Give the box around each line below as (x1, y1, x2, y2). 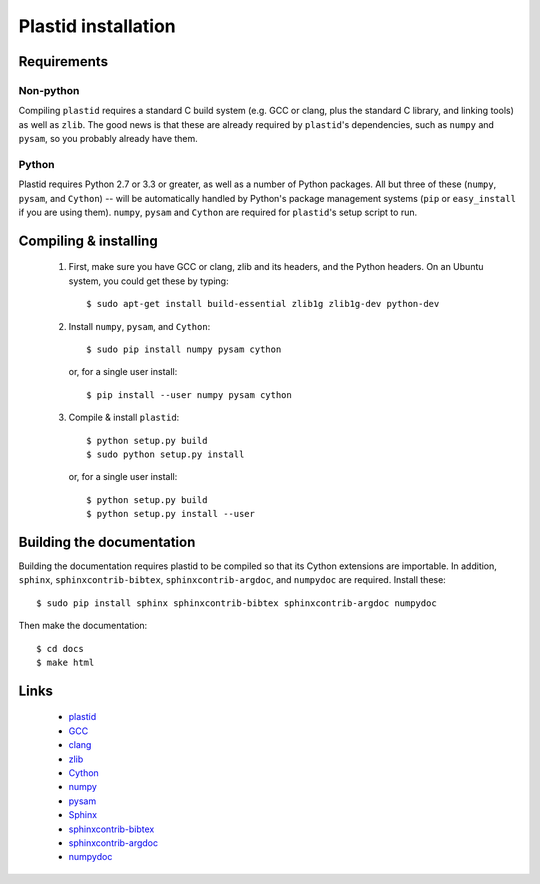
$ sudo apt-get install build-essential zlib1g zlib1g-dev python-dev (86, 298, 440, 310)
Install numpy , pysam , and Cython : (68, 320, 211, 332)
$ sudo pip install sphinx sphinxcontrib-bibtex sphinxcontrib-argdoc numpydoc (36, 597, 437, 609)
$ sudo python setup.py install (86, 448, 245, 460)
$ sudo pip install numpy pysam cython (86, 343, 282, 355)
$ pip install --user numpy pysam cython (86, 389, 292, 400)
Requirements (18, 53, 109, 70)
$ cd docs (36, 643, 84, 654)
